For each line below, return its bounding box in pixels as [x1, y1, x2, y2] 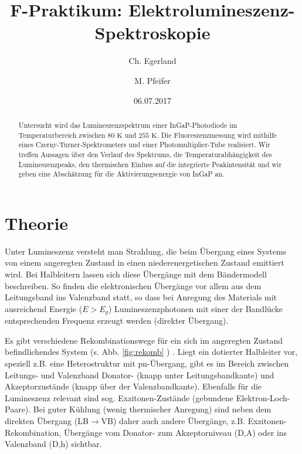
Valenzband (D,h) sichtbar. [5, 438, 102, 450]
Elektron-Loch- [236, 391, 290, 404]
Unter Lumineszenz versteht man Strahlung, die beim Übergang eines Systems [5, 245, 287, 257]
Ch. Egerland [128, 55, 177, 67]
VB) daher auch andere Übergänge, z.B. [101, 414, 246, 426]
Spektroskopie [94, 21, 211, 45]
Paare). [5, 403, 31, 415]
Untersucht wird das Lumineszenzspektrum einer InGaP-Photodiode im [18, 120, 237, 130]
